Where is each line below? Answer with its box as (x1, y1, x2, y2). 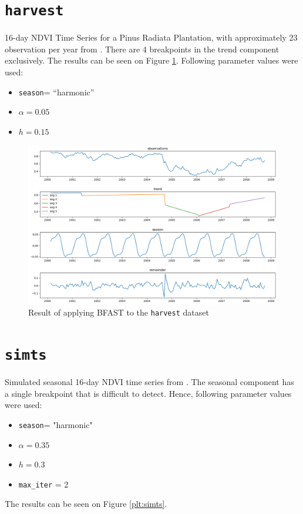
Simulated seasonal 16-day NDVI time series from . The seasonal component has (5, 376, 294, 388)
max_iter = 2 (18, 477, 69, 490)
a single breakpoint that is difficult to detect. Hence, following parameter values (5, 387, 292, 399)
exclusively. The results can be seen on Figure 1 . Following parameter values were (5, 54, 298, 67)
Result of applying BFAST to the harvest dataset (28, 306, 209, 319)
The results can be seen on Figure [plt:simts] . (5, 498, 167, 510)
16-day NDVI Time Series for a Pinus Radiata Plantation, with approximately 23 (5, 31, 298, 44)
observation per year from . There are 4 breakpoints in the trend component (5, 42, 280, 55)
